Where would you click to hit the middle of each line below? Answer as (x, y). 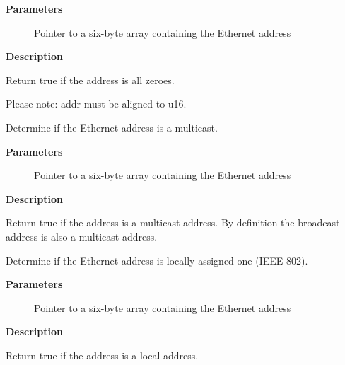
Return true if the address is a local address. (102, 355)
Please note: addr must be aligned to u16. (96, 104)
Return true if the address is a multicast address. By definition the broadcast (173, 222)
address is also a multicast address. (82, 236)
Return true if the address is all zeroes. (90, 80)
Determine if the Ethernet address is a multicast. (112, 127)
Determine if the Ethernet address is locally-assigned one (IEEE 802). (157, 260)
